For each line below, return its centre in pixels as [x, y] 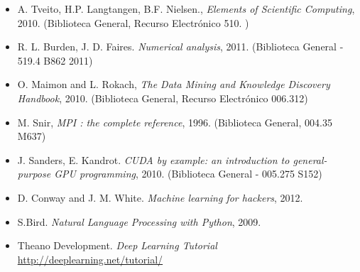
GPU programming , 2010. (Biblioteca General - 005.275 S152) [188, 174]
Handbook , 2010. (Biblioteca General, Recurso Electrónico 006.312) [163, 98]
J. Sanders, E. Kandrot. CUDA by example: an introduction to [153, 159]
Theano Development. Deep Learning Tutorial [117, 245]
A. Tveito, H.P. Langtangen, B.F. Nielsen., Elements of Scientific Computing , [186, 9]
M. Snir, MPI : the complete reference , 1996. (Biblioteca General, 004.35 [175, 122]
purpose [34, 174]
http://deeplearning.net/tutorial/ [90, 259]
